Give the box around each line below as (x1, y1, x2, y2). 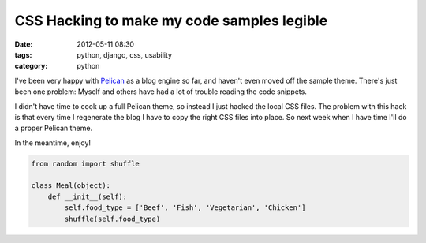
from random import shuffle (31, 159, 140, 168)
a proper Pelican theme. (14, 123, 93, 133)
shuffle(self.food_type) (64, 214, 161, 223)
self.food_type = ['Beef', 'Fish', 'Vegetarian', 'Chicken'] (64, 204, 306, 212)
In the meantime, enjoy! (14, 138, 91, 148)
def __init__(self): (47, 192, 128, 201)
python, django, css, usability (77, 50, 173, 59)
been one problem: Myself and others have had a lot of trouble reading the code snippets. (14, 87, 307, 96)
